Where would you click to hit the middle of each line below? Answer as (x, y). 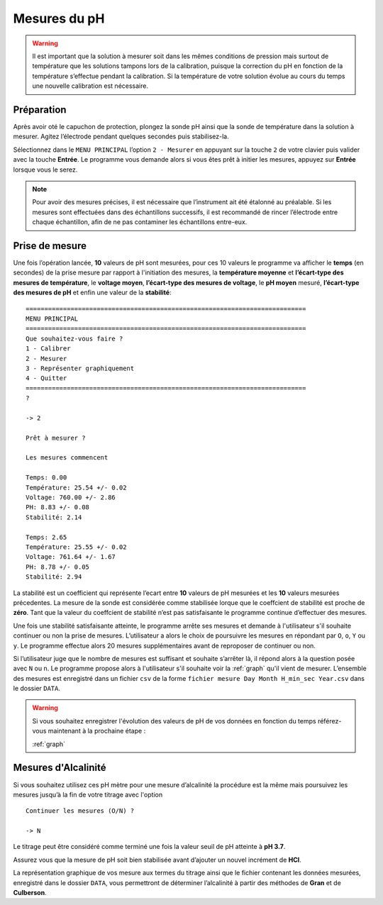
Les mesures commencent (67, 458)
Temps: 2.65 (46, 537)
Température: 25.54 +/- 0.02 (76, 487)
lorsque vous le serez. (45, 170)
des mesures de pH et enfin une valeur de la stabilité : (92, 293)
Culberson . (30, 893)
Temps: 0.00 (46, 478)
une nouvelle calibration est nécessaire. (90, 86)
